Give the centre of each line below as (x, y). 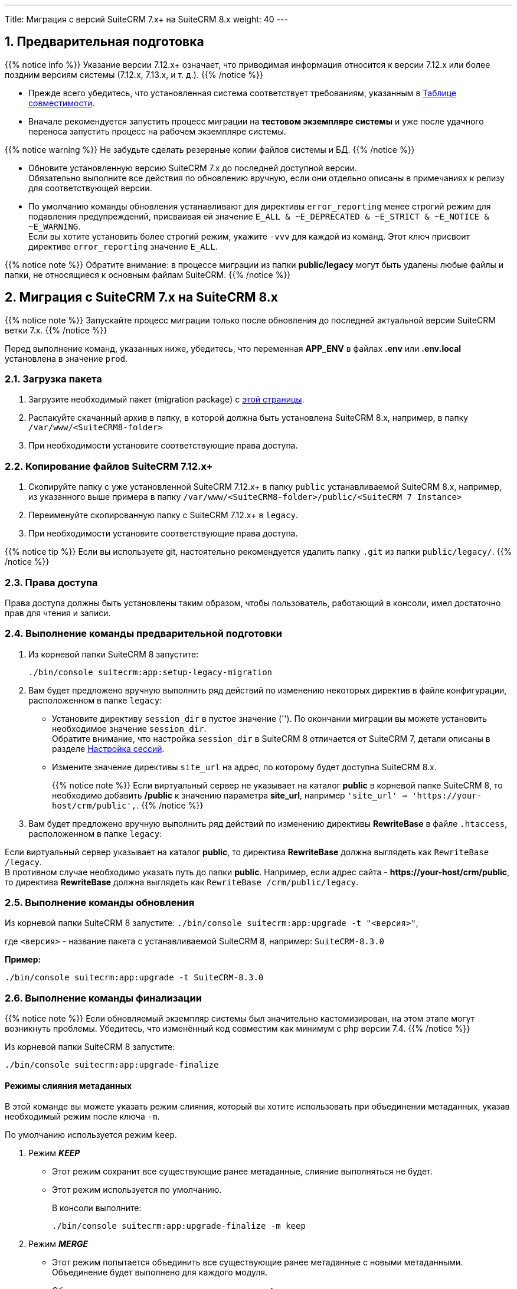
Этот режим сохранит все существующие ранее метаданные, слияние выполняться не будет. (242, 1172)
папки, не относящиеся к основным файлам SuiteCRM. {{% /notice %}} (148, 274)
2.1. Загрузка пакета (53, 379)
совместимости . (62, 103)
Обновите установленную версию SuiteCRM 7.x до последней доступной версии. (193, 168)
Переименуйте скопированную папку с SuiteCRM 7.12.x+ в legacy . (163, 515)
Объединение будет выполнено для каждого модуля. (160, 1272)
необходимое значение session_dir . (129, 728)
